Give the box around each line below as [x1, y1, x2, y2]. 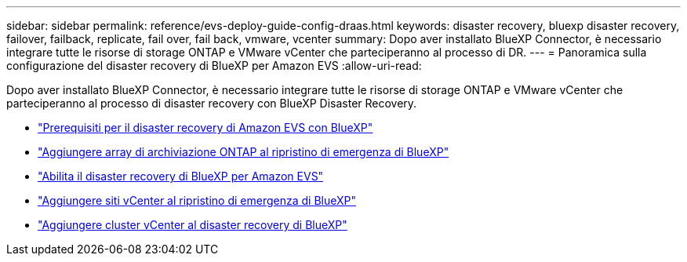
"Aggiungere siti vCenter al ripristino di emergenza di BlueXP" [38, 194, 357, 207]
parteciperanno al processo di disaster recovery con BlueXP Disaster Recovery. [6, 96, 417, 110]
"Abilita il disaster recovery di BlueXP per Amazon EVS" [38, 169, 324, 183]
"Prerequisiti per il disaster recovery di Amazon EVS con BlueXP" [38, 121, 373, 134]
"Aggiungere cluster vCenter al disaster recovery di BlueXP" [38, 218, 347, 231]
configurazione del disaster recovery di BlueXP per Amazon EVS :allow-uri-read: [6, 59, 422, 72]
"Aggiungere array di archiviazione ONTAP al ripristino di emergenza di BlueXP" [38, 145, 449, 158]
